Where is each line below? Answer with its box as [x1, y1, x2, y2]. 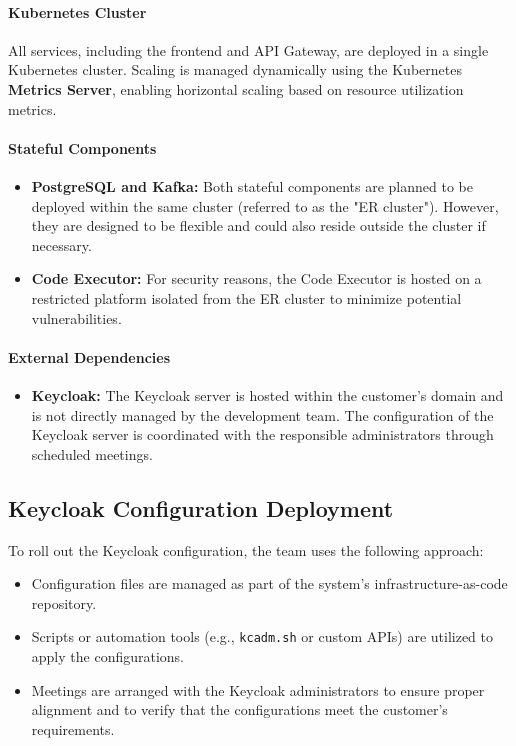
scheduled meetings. [31, 443, 153, 464]
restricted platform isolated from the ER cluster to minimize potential [31, 287, 462, 308]
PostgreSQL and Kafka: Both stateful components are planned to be [31, 175, 473, 196]
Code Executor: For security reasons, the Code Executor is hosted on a [31, 268, 482, 289]
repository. [31, 592, 97, 613]
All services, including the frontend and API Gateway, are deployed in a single [8, 39, 489, 60]
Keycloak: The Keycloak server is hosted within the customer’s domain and [31, 384, 504, 405]
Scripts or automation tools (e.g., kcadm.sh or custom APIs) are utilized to [31, 626, 494, 647]
